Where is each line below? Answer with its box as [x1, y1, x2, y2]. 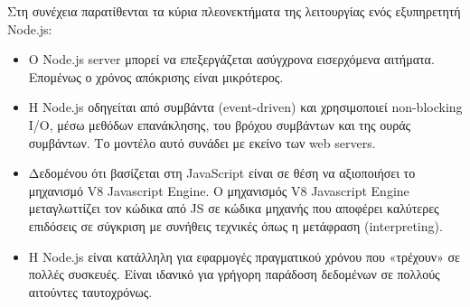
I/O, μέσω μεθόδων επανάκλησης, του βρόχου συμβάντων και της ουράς [28, 115, 411, 134]
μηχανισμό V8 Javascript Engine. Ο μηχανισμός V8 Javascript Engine [28, 181, 409, 200]
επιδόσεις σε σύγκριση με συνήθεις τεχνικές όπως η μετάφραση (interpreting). [28, 216, 443, 235]
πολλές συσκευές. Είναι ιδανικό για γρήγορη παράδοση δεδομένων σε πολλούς [28, 265, 440, 284]
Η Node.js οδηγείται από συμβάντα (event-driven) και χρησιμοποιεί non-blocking [28, 98, 463, 116]
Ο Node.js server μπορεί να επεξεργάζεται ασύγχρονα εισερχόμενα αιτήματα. [28, 50, 435, 69]
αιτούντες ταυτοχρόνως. [28, 282, 153, 301]
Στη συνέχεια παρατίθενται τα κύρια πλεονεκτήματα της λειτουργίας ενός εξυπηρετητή [7, 2, 461, 20]
